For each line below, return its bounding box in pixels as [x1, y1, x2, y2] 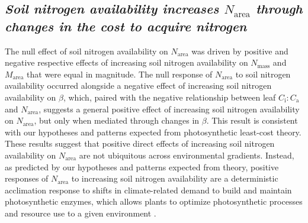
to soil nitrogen [235, 67, 291, 80]
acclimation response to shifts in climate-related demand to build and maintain [5, 183, 292, 196]
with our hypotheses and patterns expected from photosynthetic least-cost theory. [5, 125, 301, 138]
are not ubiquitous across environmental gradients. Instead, [79, 148, 294, 161]
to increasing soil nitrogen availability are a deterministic [71, 172, 278, 185]
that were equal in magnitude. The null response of [27, 67, 213, 80]
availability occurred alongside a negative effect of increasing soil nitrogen [5, 79, 272, 92]
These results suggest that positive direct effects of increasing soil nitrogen [5, 137, 275, 150]
